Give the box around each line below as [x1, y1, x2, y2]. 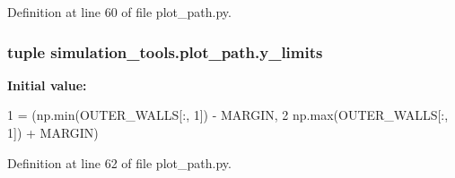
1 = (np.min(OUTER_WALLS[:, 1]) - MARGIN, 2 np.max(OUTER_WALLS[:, [7, 106, 449, 124]
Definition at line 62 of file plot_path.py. [7, 153, 232, 172]
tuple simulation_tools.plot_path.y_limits [7, 40, 323, 63]
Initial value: [7, 75, 87, 94]
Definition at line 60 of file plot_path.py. [7, 3, 232, 21]
